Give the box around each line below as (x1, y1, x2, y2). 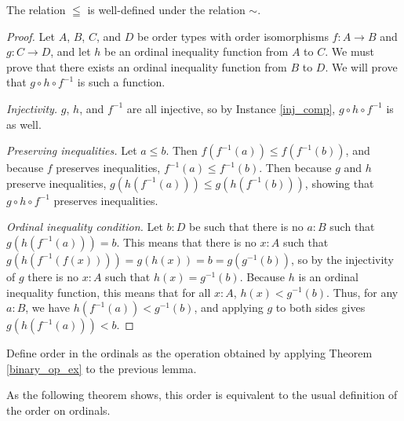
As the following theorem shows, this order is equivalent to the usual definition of (6, 386, 398, 403)
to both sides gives (275, 299, 366, 316)
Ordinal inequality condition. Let (6, 218, 163, 235)
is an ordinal (298, 268, 359, 284)
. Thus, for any (326, 284, 399, 300)
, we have (25, 299, 71, 316)
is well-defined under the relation (87, 2, 246, 17)
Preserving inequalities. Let (6, 142, 137, 159)
